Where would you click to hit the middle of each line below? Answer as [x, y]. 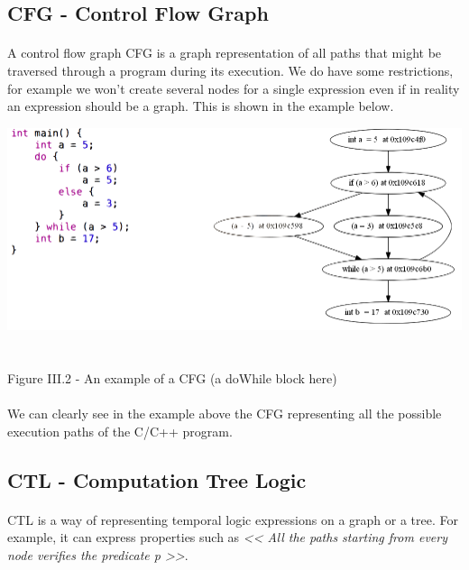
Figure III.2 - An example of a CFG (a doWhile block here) [172, 378]
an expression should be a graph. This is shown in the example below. [201, 106]
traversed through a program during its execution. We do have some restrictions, [230, 70]
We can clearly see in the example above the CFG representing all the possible [225, 414]
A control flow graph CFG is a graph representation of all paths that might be [225, 53]
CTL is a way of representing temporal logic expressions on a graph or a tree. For [233, 519]
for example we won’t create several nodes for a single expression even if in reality [234, 88]
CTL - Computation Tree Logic [157, 479]
